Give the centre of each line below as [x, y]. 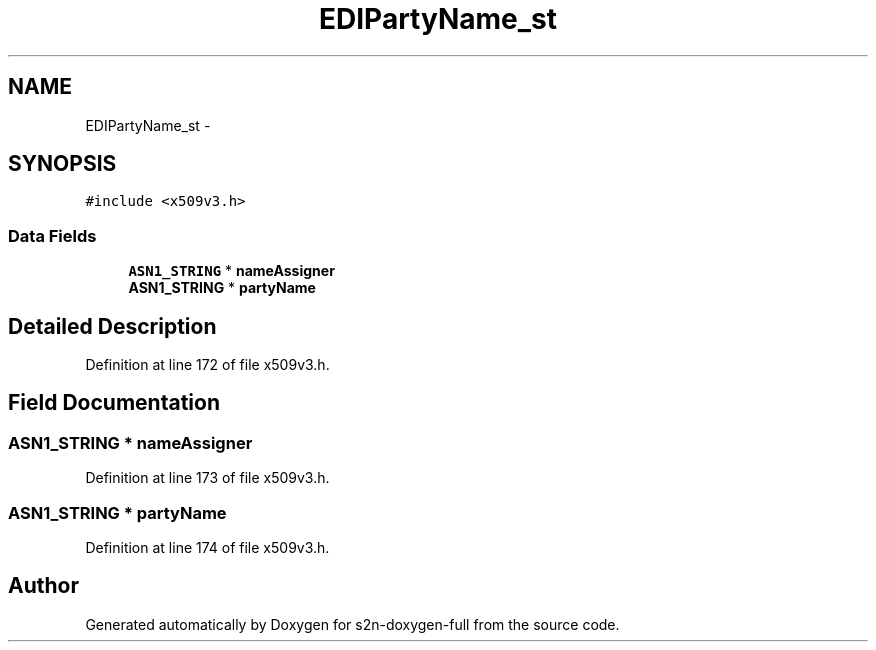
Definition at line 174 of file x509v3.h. [207, 547]
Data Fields [52, 235]
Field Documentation [114, 403]
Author [43, 586]
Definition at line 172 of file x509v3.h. [207, 365]
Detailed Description [112, 326]
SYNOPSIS [62, 164]
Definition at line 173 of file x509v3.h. [207, 478]
